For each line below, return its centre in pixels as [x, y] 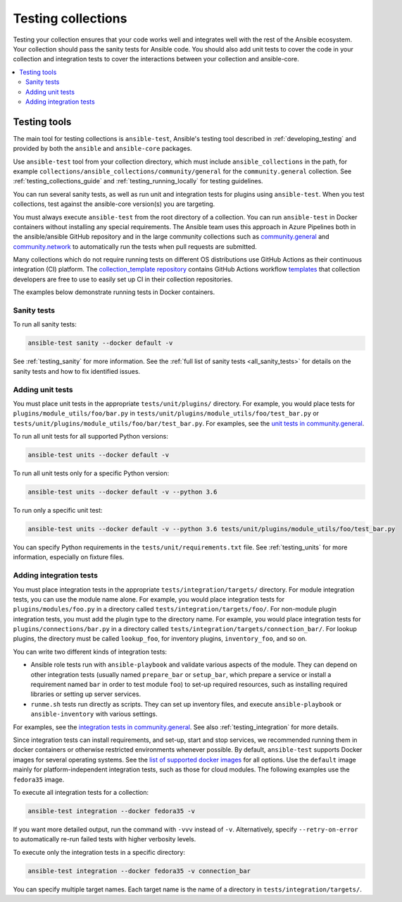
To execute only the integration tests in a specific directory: [99, 852]
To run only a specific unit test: [58, 511]
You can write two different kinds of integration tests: [90, 652]
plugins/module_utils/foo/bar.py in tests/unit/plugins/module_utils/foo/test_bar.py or [166, 413]
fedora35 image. [39, 779]
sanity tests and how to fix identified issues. [77, 371]
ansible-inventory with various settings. [94, 714]
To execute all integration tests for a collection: [81, 792]
